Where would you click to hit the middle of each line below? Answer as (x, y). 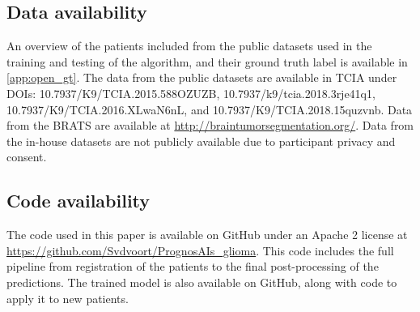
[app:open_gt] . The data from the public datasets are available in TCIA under (202, 77)
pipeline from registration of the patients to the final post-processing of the (193, 266)
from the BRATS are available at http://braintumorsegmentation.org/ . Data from (210, 125)
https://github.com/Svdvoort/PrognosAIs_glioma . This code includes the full (200, 250)
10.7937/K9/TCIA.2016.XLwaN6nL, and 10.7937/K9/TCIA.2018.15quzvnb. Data (210, 109)
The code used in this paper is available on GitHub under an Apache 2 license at (207, 235)
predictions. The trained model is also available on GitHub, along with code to (202, 282)
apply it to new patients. (68, 298)
